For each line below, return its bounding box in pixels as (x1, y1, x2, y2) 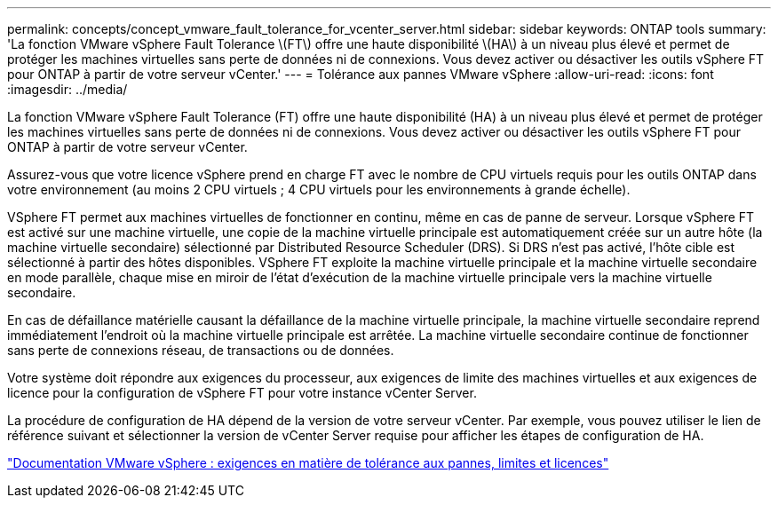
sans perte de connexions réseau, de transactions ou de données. (7, 343, 394, 358)
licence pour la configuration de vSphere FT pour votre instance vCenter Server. (7, 385, 477, 400)
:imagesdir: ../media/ (7, 82, 128, 97)
